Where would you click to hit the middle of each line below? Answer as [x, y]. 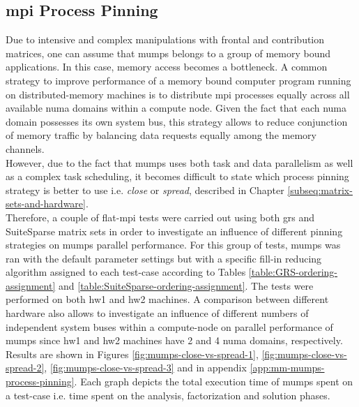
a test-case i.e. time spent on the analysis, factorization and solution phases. [168, 395]
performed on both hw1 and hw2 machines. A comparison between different [167, 299]
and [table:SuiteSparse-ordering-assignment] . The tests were [186, 285]
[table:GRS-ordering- [293, 272]
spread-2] [25, 368]
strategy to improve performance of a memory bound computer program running [178, 80]
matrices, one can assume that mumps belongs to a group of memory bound [168, 53]
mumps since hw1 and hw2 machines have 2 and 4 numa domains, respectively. [174, 340]
